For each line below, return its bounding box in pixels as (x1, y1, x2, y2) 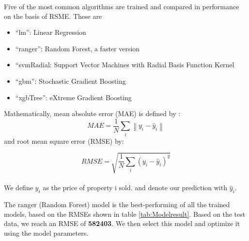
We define (4, 182, 33, 193)
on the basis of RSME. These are (4, 11, 102, 21)
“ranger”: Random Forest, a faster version (15, 43, 140, 53)
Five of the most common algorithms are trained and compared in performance (4, 1, 239, 11)
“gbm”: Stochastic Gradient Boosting (15, 75, 126, 86)
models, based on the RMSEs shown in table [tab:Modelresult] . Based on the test (4, 209, 246, 219)
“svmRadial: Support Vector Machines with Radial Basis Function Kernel (15, 60, 234, 70)
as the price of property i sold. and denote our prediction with (43, 182, 227, 193)
